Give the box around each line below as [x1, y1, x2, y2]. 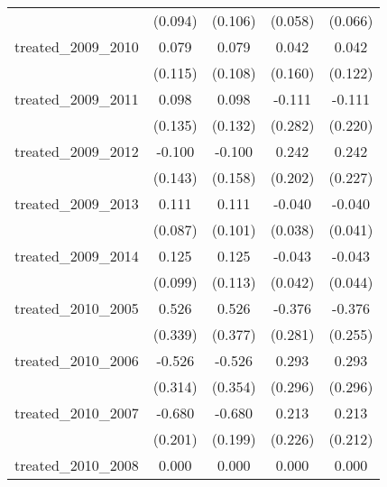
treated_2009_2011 [14, 88, 139, 109]
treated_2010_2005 [14, 298, 139, 318]
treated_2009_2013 [14, 193, 139, 214]
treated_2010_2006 [14, 350, 139, 371]
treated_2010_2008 [14, 455, 139, 475]
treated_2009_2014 [14, 245, 139, 266]
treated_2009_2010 [14, 36, 139, 57]
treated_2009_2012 [14, 141, 139, 161]
